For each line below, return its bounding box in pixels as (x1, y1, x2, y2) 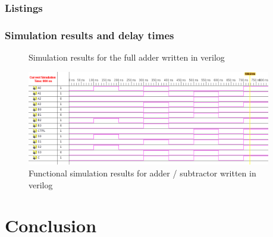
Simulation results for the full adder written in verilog (29, 51, 225, 64)
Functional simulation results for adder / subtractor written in (29, 167, 256, 179)
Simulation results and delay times (5, 27, 174, 42)
